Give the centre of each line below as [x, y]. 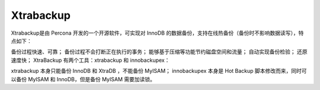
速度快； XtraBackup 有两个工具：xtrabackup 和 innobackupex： [90, 60]
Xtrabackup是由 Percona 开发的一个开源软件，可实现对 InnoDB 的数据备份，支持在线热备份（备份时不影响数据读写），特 [157, 33]
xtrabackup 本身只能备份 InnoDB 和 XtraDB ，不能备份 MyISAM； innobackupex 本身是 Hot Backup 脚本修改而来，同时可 [159, 71]
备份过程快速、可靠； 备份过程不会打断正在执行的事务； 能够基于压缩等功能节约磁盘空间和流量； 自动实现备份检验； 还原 [159, 52]
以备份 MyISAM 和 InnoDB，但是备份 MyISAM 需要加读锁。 [83, 79]
